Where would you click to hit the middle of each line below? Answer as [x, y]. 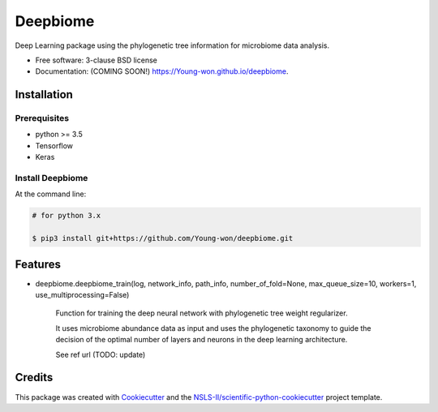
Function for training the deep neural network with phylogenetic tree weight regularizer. [202, 313]
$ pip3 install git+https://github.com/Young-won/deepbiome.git [163, 238]
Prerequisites [42, 118]
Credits [34, 378]
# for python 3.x [67, 216]
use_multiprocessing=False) [82, 295]
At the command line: [51, 194]
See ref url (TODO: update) [101, 354]
